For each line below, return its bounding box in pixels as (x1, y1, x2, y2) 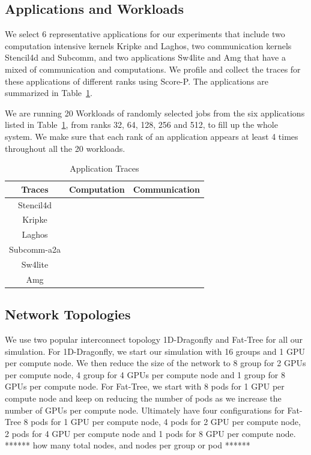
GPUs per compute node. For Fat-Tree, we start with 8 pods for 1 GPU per (5, 380, 285, 393)
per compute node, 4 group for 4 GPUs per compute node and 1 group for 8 (5, 368, 285, 381)
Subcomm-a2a (9, 243, 61, 256)
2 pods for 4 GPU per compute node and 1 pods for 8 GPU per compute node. (5, 427, 296, 439)
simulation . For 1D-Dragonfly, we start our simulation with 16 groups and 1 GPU (5, 345, 305, 357)
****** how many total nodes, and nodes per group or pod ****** (5, 439, 250, 451)
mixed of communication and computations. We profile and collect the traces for (5, 62, 301, 75)
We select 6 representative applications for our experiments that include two (5, 28, 285, 40)
